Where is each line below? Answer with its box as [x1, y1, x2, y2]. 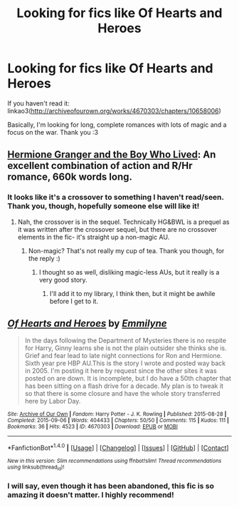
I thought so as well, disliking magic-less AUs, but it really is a [38, 267, 220, 276]
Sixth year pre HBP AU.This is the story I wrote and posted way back [24, 359, 226, 368]
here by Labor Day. [24, 397, 81, 406]
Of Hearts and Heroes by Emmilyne [7, 317, 167, 329]
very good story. [38, 275, 87, 284]
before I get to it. [49, 297, 98, 305]
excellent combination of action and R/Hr [7, 160, 193, 172]
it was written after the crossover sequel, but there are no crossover [17, 225, 218, 233]
